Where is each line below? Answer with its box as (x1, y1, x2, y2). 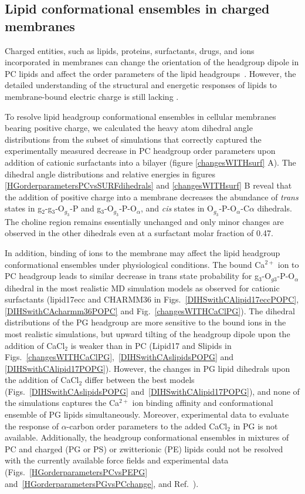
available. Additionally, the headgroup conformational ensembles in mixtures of (5, 431, 289, 443)
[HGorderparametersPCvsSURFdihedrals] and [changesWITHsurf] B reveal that (5, 179, 292, 191)
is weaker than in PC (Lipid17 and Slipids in (70, 339, 232, 351)
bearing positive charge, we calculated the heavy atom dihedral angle (5, 122, 253, 134)
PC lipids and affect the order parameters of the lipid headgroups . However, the (5, 67, 296, 79)
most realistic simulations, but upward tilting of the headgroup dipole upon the (5, 327, 290, 340)
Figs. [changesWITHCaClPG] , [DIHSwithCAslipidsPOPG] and (5, 351, 234, 363)
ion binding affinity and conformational (132, 396, 273, 409)
